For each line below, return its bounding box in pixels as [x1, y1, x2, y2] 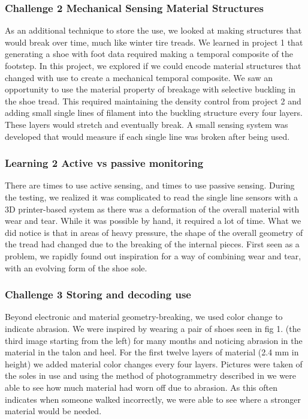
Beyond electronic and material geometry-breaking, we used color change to [5, 310, 283, 323]
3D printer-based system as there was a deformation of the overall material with [5, 202, 300, 215]
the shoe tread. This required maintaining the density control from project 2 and [5, 94, 301, 107]
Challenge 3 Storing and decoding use [5, 287, 191, 302]
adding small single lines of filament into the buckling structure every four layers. [5, 106, 303, 119]
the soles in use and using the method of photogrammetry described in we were [5, 369, 296, 382]
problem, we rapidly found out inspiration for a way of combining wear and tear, [5, 249, 301, 262]
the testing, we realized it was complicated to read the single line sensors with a [5, 190, 298, 203]
